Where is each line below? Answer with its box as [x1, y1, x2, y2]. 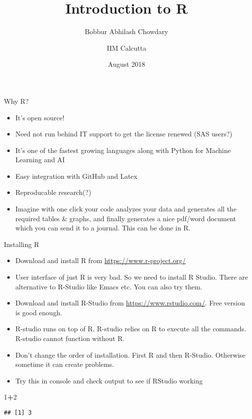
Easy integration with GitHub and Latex [15, 171, 138, 181]
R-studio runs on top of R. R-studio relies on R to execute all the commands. [15, 324, 246, 334]
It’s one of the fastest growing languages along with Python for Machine [15, 145, 231, 155]
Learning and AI [15, 154, 65, 165]
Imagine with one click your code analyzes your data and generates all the [15, 204, 236, 214]
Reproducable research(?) [15, 187, 91, 197]
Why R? [4, 95, 29, 106]
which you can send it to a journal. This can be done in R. [15, 223, 191, 233]
